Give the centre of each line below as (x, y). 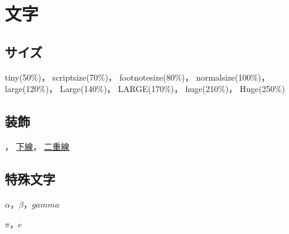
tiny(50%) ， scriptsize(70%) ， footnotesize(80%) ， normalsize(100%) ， (137, 77)
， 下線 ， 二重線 (37, 146)
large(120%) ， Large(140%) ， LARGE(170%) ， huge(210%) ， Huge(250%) (145, 89)
